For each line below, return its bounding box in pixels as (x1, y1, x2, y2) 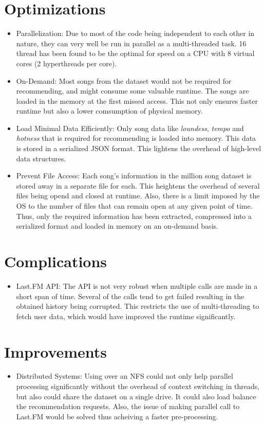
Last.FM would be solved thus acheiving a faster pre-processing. (16, 411, 218, 421)
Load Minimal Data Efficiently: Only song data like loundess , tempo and (16, 122, 244, 133)
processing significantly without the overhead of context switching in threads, (16, 381, 260, 392)
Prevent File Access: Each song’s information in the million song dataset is (16, 170, 252, 181)
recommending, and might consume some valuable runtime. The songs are (16, 85, 249, 96)
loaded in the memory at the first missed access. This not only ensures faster (16, 95, 258, 106)
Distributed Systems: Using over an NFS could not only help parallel (16, 371, 233, 381)
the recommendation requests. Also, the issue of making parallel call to (16, 401, 240, 412)
